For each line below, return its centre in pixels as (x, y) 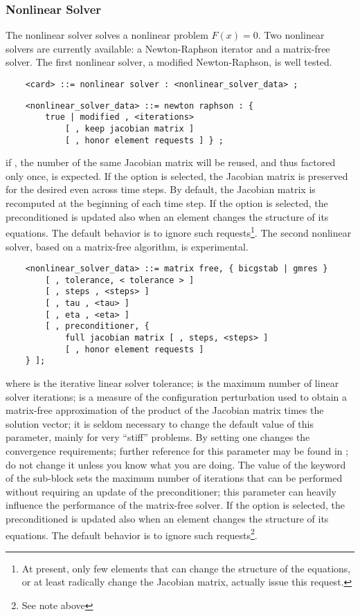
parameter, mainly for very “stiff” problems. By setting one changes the (158, 437)
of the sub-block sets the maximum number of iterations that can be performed (174, 478)
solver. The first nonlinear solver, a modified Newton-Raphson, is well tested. (169, 62)
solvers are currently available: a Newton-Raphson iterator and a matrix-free (168, 48)
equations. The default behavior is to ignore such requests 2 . (132, 534)
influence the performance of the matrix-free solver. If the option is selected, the (175, 505)
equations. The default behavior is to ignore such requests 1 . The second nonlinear (179, 232)
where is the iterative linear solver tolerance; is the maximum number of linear (172, 383)
